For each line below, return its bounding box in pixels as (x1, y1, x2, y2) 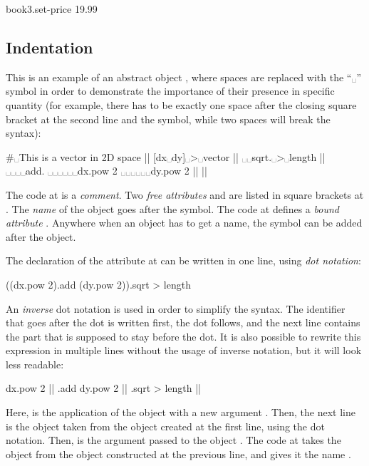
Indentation (6, 36, 93, 58)
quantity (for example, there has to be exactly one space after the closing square (6, 97, 357, 112)
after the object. (6, 229, 76, 244)
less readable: (6, 356, 64, 371)
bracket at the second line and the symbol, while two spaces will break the (6, 111, 331, 126)
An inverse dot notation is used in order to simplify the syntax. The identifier (6, 301, 345, 316)
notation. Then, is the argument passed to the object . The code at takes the (6, 433, 341, 447)
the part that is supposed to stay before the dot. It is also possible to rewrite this (6, 328, 361, 343)
